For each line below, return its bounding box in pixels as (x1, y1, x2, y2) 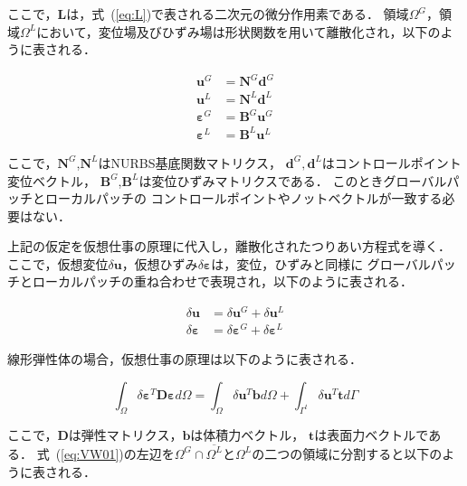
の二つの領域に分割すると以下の (252, 444, 443, 463)
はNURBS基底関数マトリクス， (98, 153, 282, 172)
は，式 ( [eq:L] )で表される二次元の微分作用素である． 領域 (66, 5, 409, 23)
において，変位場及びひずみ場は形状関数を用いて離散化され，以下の (36, 22, 441, 41)
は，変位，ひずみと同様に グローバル (211, 254, 431, 273)
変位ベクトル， (7, 171, 96, 190)
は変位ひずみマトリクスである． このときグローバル (138, 171, 447, 190)
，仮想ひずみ (121, 254, 198, 273)
